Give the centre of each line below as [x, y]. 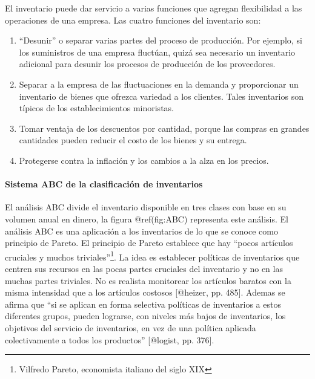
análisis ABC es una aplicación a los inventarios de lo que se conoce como [141, 231]
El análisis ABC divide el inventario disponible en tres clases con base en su [146, 207]
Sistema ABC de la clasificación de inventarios [104, 184]
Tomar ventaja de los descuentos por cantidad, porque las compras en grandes [164, 128]
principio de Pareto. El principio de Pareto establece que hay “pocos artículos [149, 243]
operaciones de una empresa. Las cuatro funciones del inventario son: [133, 20]
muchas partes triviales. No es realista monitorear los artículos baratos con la [148, 280]
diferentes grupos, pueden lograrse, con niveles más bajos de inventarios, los [145, 316]
